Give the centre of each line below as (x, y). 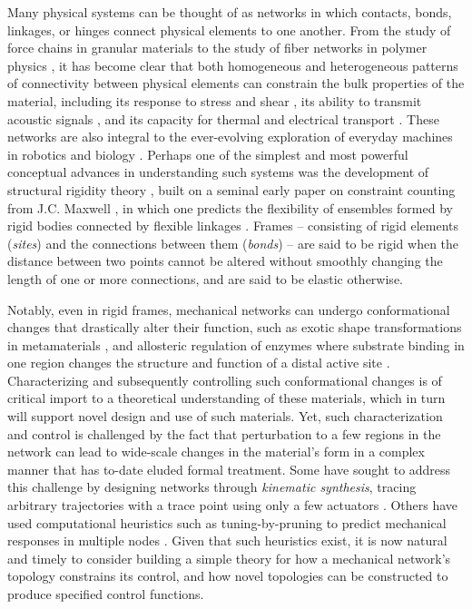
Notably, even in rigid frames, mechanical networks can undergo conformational (229, 309)
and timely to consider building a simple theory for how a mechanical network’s (229, 558)
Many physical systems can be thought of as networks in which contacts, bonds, (230, 12)
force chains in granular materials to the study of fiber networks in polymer (217, 48)
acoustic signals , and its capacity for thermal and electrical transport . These (223, 118)
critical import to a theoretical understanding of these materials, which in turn (226, 398)
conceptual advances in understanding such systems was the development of (218, 172)
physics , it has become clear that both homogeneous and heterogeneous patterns (233, 65)
